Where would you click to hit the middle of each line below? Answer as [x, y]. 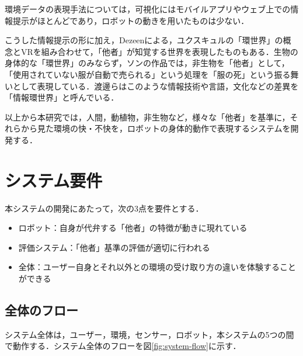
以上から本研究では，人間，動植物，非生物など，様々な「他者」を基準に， [147, 117]
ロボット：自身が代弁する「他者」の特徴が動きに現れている [133, 228]
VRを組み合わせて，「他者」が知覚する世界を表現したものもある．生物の [159, 51]
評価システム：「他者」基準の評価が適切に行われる [114, 247]
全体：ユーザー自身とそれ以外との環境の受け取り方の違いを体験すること [157, 267]
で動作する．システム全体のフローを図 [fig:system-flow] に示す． [123, 346]
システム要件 [54, 180]
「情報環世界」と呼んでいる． [62, 97]
